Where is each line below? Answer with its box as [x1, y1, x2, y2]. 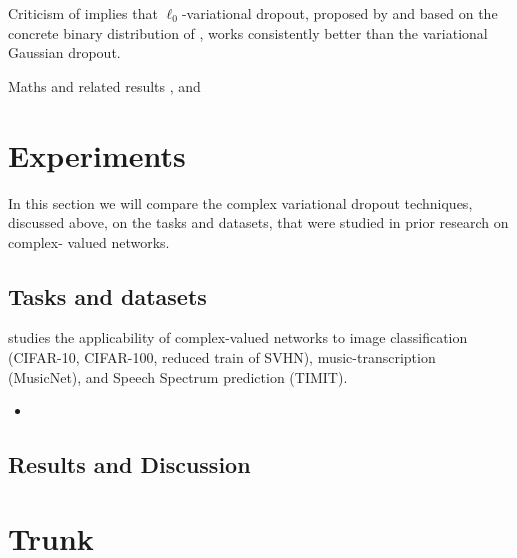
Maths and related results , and [8, 75, 201, 96]
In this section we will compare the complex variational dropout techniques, [8, 192, 473, 213]
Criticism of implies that [8, 3, 158, 23]
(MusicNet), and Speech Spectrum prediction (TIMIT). [8, 366, 348, 387]
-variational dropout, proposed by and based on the [181, 3, 498, 23]
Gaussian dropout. [8, 42, 121, 63]
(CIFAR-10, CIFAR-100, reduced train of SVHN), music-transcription [8, 347, 436, 368]
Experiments [8, 134, 186, 175]
